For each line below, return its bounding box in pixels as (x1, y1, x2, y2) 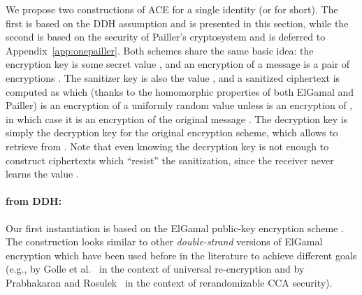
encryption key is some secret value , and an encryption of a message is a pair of (6, 57, 350, 71)
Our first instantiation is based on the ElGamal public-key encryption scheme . (6, 220, 344, 235)
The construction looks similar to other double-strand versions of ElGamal (6, 234, 323, 249)
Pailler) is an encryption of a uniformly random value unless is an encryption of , (6, 98, 353, 113)
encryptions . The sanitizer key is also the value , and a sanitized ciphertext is (6, 70, 340, 85)
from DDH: (6, 194, 62, 208)
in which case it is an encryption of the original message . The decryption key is (6, 111, 348, 126)
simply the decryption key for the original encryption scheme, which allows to (6, 125, 338, 140)
